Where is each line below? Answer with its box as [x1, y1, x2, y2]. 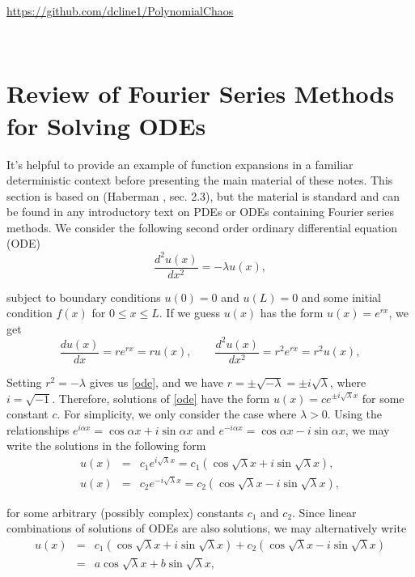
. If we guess [159, 304, 220, 321]
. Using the [327, 405, 383, 422]
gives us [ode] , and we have [89, 373, 224, 390]
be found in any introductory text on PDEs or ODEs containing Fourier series [6, 203, 394, 220]
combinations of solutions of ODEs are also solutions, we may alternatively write [6, 520, 407, 537]
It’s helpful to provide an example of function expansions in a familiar [6, 155, 354, 172]
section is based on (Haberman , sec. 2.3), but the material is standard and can [6, 187, 400, 204]
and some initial [301, 288, 381, 305]
